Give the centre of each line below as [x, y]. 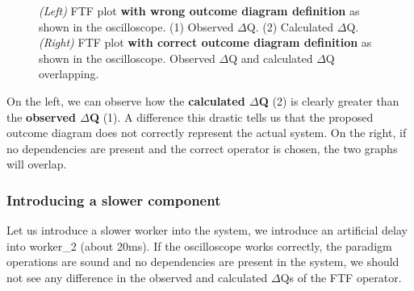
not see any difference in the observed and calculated [137, 277]
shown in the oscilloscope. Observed [127, 58]
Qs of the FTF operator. [341, 277]
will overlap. [37, 164]
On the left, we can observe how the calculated [126, 100]
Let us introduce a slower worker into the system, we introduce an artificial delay [207, 230]
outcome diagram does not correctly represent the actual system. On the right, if [207, 133]
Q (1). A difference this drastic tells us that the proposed [231, 116]
